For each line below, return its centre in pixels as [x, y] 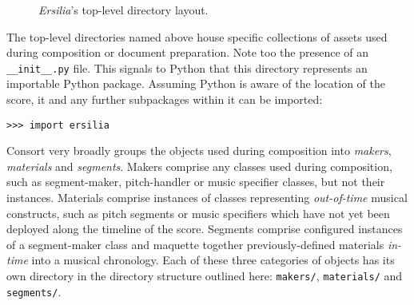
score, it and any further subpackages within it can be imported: [165, 99]
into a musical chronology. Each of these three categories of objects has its [213, 260]
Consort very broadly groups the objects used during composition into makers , [199, 151]
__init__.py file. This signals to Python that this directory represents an [187, 67]
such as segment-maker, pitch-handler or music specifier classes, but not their [196, 182]
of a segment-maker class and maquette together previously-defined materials [195, 244]
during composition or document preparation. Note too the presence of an [188, 52]
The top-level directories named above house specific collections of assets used [197, 36]
